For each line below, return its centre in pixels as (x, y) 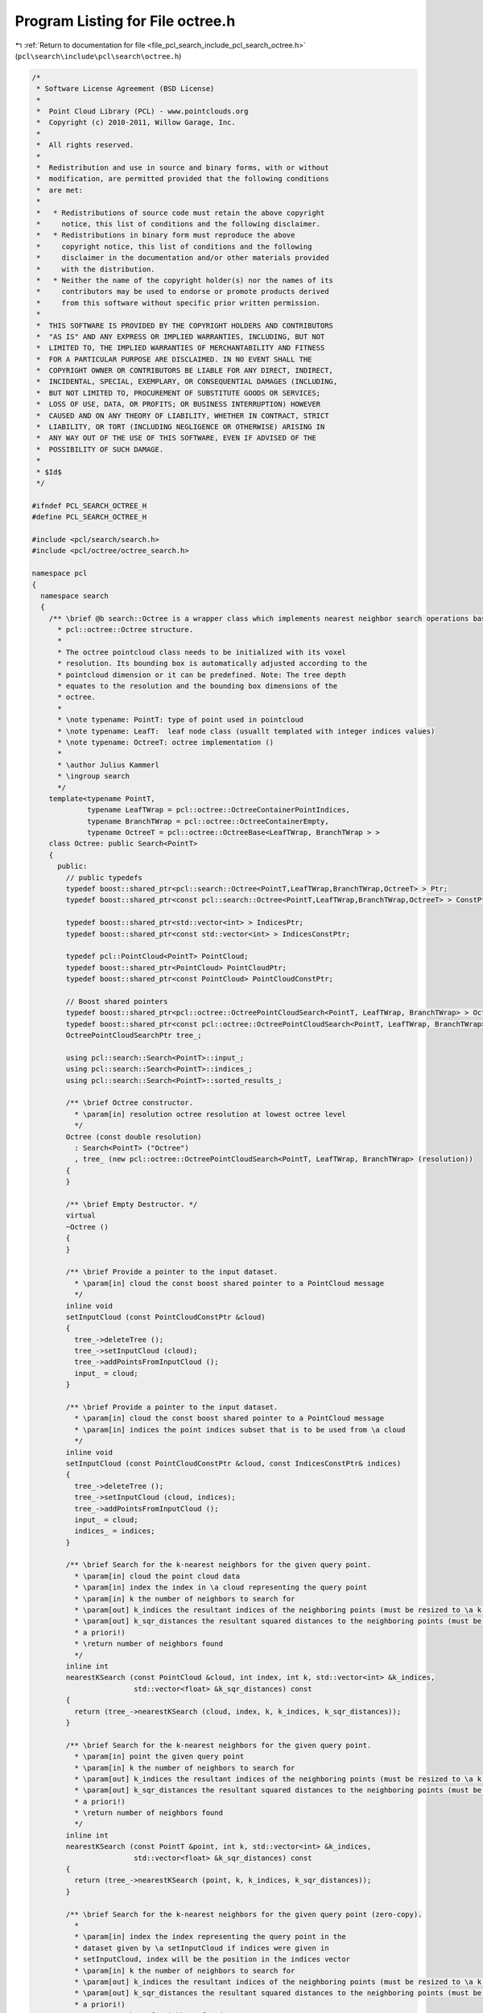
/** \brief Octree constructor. (129, 1103)
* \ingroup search (94, 776)
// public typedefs (104, 877)
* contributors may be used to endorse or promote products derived (183, 291)
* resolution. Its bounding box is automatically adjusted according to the (213, 663)
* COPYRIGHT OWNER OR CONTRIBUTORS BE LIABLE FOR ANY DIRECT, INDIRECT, (185, 371)
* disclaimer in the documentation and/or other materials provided (183, 258)
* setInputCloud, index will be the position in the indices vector (212, 1959)
